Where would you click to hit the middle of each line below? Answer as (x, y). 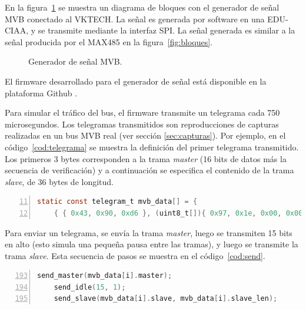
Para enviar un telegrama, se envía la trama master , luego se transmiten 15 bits (149, 232)
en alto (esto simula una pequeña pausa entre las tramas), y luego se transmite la (152, 244)
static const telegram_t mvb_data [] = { (117, 202)
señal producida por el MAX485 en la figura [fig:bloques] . (109, 41)
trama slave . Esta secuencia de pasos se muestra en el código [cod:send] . (135, 255)
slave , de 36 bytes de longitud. (59, 181)
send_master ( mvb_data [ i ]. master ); (105, 276)
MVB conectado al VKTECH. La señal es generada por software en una (135, 19)
